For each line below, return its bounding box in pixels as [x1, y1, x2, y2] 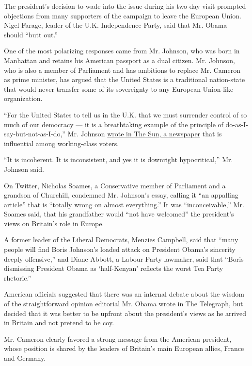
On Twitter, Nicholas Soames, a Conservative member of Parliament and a [4, 180, 226, 190]
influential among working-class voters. [4, 138, 119, 148]
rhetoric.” [4, 272, 31, 283]
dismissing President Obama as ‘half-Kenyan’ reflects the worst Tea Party [4, 263, 223, 273]
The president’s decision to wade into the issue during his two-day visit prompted [4, 1, 246, 11]
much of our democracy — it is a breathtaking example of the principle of [4, 119, 223, 129]
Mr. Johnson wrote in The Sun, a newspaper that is [67, 129, 222, 139]
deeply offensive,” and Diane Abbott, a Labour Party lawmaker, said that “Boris [4, 253, 244, 264]
